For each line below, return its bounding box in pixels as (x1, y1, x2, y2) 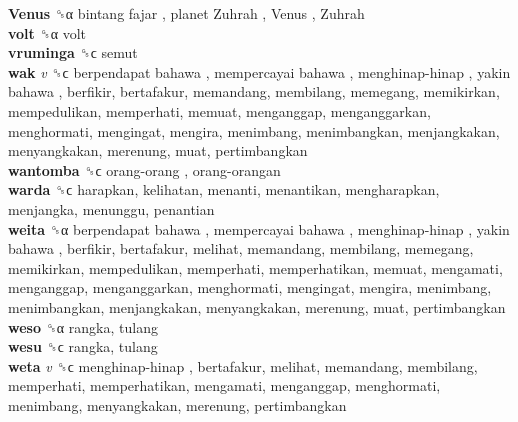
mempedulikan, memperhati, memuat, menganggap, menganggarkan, (8, 100, 431, 121)
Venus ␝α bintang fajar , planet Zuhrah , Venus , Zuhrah (8, 3, 365, 23)
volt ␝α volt (8, 22, 87, 43)
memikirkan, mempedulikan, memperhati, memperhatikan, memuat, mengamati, (8, 257, 503, 278)
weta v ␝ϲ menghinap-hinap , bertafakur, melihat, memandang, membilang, (8, 355, 478, 376)
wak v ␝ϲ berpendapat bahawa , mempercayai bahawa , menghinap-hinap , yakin (8, 61, 511, 82)
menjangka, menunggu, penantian (8, 198, 215, 219)
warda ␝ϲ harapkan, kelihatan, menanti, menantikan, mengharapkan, (8, 179, 440, 200)
